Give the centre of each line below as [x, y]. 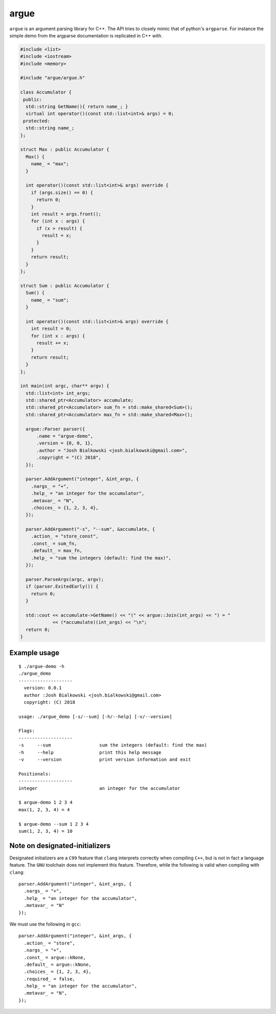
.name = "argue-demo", [65, 436]
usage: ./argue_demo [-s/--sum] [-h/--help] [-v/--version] [95, 716]
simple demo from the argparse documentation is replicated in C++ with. [86, 35]
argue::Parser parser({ [55, 429]
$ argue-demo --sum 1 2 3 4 [54, 824]
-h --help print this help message [90, 752]
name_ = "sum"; [50, 300]
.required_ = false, [50, 979]
